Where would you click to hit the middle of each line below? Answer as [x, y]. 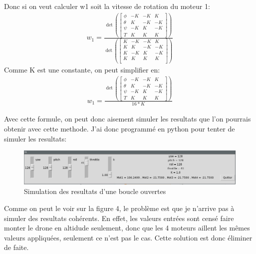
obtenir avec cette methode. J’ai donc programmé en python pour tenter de [120, 128]
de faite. [16, 247]
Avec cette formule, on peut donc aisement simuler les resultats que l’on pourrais [128, 119]
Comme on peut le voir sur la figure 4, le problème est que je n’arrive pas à [119, 208]
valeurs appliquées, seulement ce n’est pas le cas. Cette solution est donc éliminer [128, 237]
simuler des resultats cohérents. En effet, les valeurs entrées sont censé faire [119, 218]
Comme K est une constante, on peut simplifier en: [82, 69]
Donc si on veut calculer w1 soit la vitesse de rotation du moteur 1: [107, 6]
